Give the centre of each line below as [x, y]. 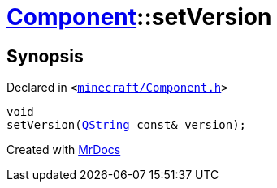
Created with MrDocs [64, 150]
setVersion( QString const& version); [127, 125]
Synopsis [45, 56]
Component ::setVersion [139, 17]
